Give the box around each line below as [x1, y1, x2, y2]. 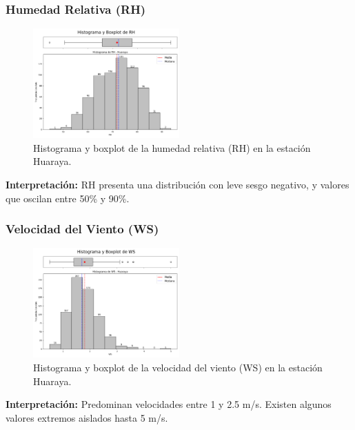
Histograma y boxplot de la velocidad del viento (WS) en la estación [33, 360, 323, 374]
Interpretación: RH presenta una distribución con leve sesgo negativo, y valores [6, 177, 349, 191]
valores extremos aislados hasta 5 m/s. [6, 410, 168, 424]
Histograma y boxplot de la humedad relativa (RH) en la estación [33, 140, 311, 155]
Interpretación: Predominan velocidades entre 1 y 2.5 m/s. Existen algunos [6, 397, 332, 411]
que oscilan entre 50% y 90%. [6, 190, 130, 205]
